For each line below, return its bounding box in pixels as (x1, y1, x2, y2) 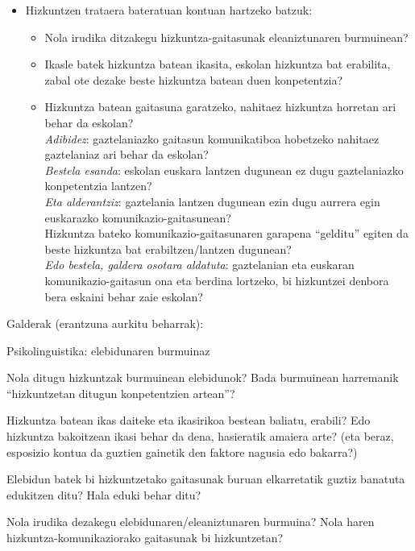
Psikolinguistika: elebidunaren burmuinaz (6, 342, 210, 358)
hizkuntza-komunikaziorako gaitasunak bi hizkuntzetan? (6, 529, 284, 546)
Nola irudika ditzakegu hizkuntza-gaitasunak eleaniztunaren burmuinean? (44, 28, 409, 45)
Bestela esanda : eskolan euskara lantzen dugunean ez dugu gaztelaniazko (44, 161, 404, 178)
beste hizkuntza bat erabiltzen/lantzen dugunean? (44, 240, 292, 257)
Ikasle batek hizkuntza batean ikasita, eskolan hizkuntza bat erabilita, (44, 56, 391, 72)
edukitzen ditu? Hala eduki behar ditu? (6, 486, 201, 503)
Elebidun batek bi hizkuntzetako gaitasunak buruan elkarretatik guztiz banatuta (6, 470, 405, 487)
